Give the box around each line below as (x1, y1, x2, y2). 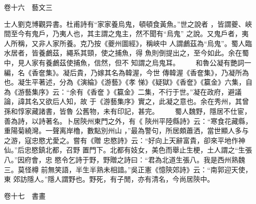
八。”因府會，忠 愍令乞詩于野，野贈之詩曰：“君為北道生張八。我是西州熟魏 (4, 154, 245, 164)
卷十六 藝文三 (4, 2, 52, 12)
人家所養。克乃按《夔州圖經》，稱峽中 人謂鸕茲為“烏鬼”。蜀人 (45, 38, 245, 48)
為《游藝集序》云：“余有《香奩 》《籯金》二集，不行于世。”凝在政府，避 (4, 86, 235, 97)
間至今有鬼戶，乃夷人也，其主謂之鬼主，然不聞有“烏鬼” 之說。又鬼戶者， (4, 28, 242, 39)
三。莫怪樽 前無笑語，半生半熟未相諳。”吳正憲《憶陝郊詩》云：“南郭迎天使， (4, 164, 252, 174)
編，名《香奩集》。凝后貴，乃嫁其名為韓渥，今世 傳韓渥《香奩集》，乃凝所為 (4, 67, 249, 77)
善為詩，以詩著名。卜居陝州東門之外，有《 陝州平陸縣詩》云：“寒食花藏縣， (4, 115, 253, 126)
